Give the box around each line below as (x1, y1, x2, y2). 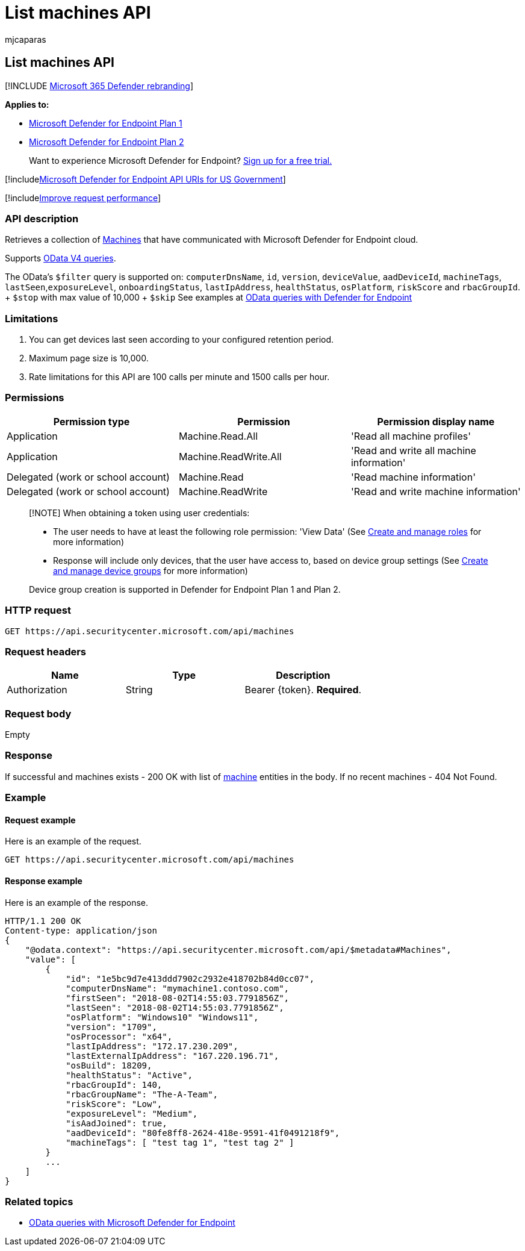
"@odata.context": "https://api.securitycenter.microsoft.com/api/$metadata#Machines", (25, 944, 452, 955)
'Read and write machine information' (350, 485, 521, 498)
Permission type (53, 415, 130, 428)
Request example (5, 814, 76, 825)
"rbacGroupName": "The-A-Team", (66, 1089, 219, 1099)
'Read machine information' (350, 470, 476, 483)
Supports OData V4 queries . (5, 253, 116, 264)
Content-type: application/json (5, 925, 157, 935)
